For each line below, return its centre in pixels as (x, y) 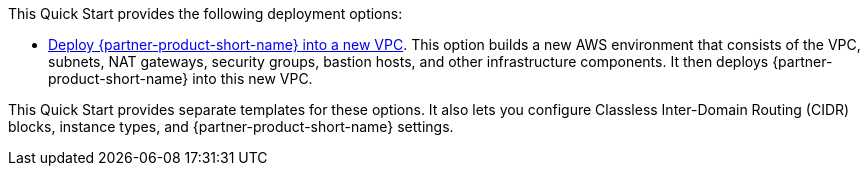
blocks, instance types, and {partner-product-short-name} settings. (231, 126)
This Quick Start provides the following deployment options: (205, 13)
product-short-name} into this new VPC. (180, 78)
